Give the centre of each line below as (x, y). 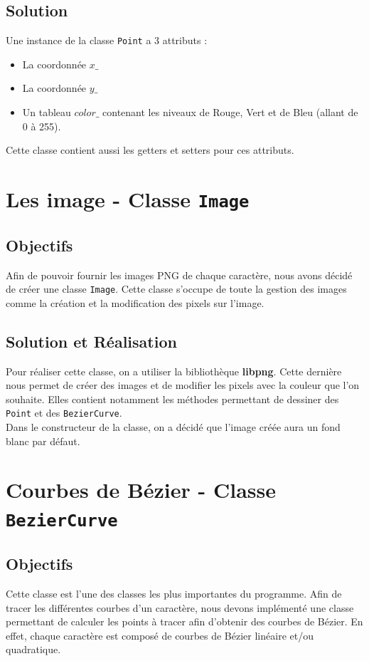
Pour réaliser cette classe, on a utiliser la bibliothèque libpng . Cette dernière (174, 371)
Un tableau (47, 112)
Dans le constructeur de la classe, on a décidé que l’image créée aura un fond (173, 427)
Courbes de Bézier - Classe (141, 490)
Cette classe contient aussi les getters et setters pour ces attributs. (150, 150)
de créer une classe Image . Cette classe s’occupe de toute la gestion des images (176, 289)
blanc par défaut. (43, 441)
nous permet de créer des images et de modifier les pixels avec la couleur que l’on (183, 385)
